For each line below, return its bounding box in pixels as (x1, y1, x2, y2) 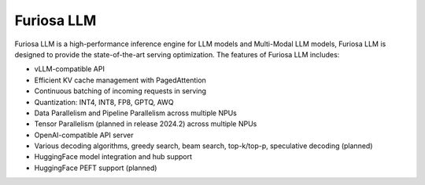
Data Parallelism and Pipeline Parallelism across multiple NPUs (34, 108, 238, 118)
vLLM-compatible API (34, 64, 105, 74)
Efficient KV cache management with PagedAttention (34, 75, 206, 85)
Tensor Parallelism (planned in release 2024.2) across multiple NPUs (34, 119, 257, 129)
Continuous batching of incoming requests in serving (34, 86, 207, 96)
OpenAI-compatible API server (34, 130, 134, 140)
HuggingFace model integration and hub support (34, 152, 193, 161)
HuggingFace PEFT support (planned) (34, 163, 157, 172)
